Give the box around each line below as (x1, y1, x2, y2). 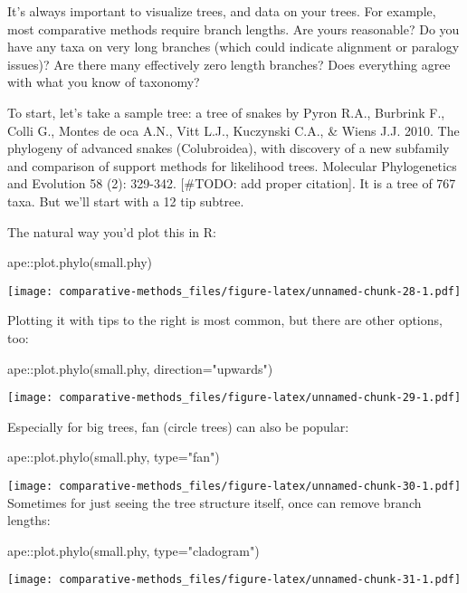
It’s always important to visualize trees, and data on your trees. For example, (7, 2, 436, 20)
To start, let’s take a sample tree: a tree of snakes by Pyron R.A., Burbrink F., (7, 102, 445, 121)
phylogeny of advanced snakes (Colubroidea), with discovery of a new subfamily (7, 139, 450, 158)
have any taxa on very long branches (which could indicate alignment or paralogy (7, 37, 460, 56)
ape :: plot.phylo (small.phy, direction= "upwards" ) (7, 359, 273, 378)
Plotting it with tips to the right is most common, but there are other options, (7, 311, 443, 330)
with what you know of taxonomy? (7, 72, 200, 91)
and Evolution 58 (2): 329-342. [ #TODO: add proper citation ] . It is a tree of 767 (7, 174, 456, 193)
